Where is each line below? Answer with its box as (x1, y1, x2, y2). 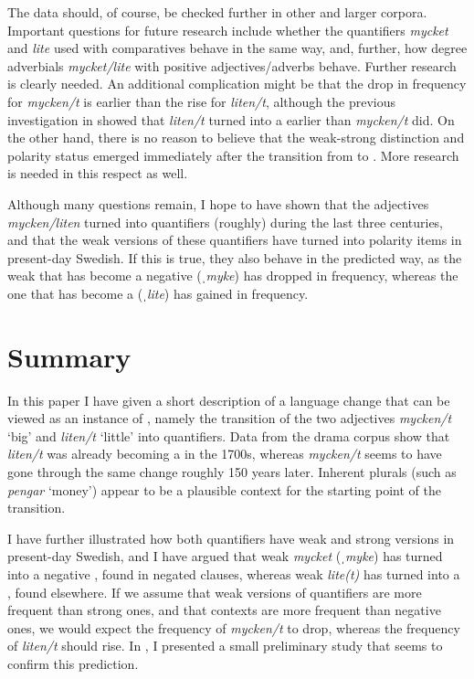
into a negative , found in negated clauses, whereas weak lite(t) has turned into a (7, 564, 460, 583)
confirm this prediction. (7, 653, 139, 673)
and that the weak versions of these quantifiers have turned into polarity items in (7, 230, 462, 249)
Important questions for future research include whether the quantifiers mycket (7, 20, 448, 39)
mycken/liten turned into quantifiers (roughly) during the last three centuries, (7, 212, 444, 231)
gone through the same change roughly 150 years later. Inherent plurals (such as (7, 462, 457, 481)
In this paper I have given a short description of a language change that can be (7, 390, 450, 409)
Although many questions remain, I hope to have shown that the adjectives (7, 194, 429, 213)
